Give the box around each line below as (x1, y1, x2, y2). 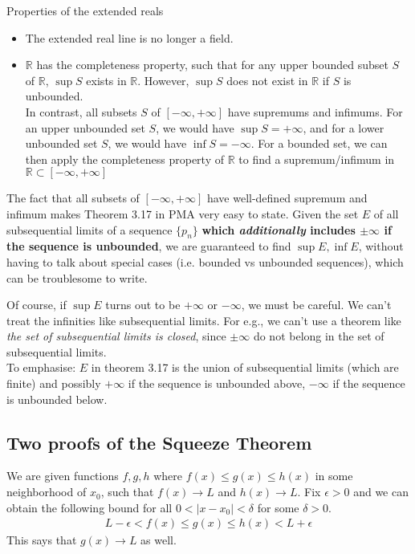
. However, (137, 71, 189, 88)
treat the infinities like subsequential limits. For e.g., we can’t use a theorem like (6, 312, 401, 328)
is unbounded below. (6, 390, 108, 407)
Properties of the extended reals (6, 2, 164, 18)
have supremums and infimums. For (227, 103, 403, 120)
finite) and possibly (6, 375, 101, 392)
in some (315, 467, 353, 484)
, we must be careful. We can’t (241, 296, 392, 313)
